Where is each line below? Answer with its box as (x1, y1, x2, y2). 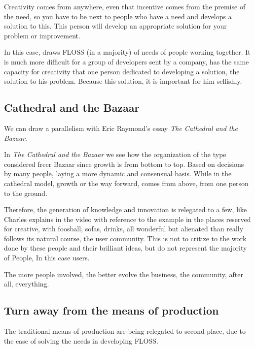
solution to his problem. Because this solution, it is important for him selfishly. (4, 76, 242, 86)
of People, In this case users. (4, 253, 90, 263)
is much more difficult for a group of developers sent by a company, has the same (4, 56, 249, 66)
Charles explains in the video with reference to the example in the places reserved (4, 214, 251, 224)
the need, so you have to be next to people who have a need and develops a (4, 11, 232, 21)
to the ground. (4, 188, 47, 198)
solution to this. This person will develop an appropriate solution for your (4, 21, 227, 31)
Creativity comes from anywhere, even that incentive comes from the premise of (4, 1, 246, 11)
